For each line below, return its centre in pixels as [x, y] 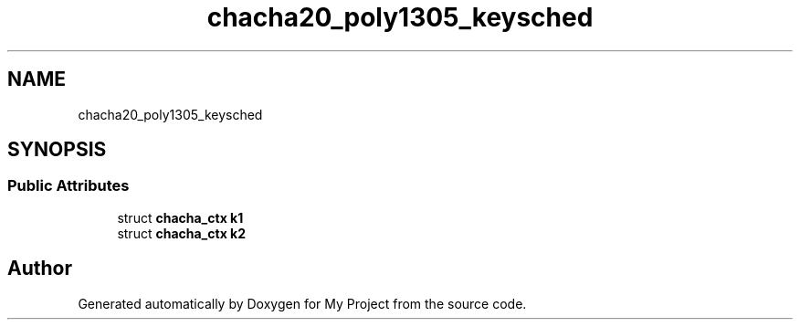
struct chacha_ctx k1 [180, 217]
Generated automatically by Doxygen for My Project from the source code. [302, 303]
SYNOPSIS [57, 150]
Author [40, 269]
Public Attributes [68, 186]
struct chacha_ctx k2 [182, 233]
